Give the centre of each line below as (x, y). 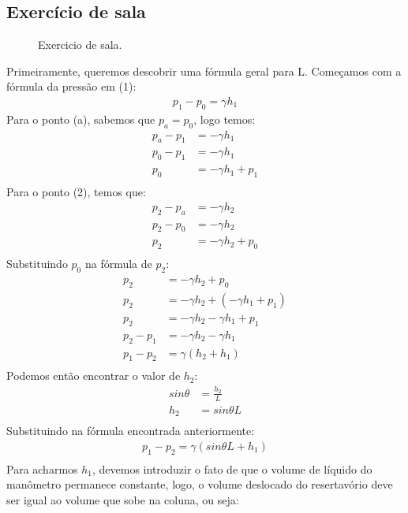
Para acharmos (42, 468)
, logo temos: (225, 119)
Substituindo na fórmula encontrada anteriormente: (131, 431)
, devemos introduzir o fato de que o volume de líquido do (232, 468)
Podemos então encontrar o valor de (94, 375)
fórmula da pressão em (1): (71, 86)
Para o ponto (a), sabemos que (81, 119)
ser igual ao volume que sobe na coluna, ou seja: (123, 499)
